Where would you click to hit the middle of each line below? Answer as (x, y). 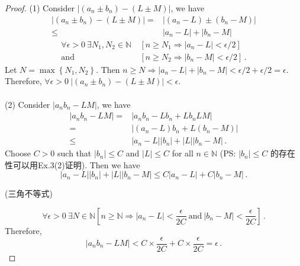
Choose (18, 153)
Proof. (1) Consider (40, 8)
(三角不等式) (29, 193)
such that (75, 153)
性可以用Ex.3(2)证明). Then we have (72, 164)
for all (183, 153)
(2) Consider (28, 104)
